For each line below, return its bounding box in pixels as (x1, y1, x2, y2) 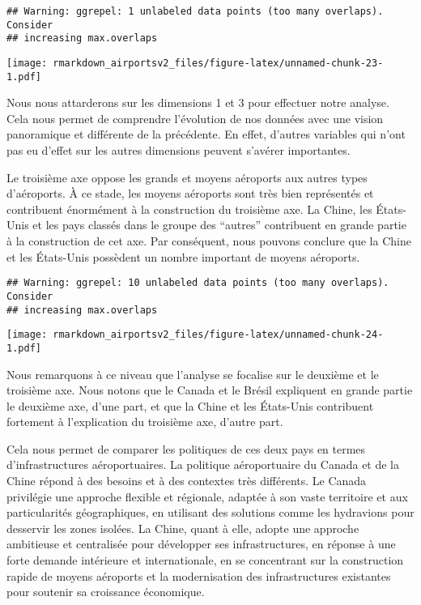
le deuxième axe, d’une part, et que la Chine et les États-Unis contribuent (6, 397, 374, 414)
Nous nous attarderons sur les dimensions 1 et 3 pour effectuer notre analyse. (6, 94, 389, 111)
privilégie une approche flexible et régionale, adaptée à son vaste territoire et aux (6, 488, 408, 505)
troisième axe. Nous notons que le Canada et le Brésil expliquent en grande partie (6, 381, 413, 398)
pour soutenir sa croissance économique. (6, 583, 205, 600)
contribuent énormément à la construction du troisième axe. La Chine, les (6, 200, 372, 217)
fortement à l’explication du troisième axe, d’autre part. (6, 413, 283, 430)
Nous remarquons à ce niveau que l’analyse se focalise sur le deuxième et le (6, 365, 379, 382)
